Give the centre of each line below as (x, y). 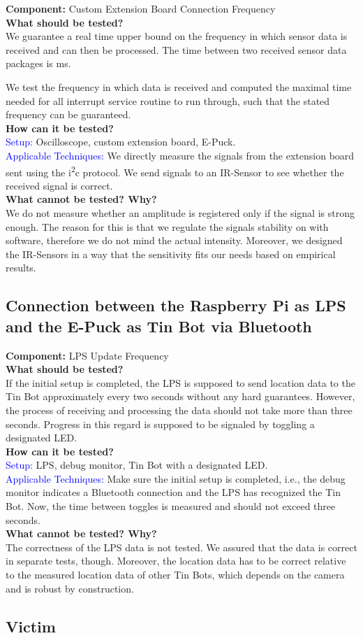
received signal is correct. (59, 185)
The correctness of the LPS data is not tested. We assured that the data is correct (181, 547)
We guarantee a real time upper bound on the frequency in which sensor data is (177, 36)
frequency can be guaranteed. (68, 114)
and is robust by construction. (70, 588)
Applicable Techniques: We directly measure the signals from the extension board (180, 155)
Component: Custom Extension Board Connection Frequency (141, 8)
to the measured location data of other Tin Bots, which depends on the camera (175, 575)
